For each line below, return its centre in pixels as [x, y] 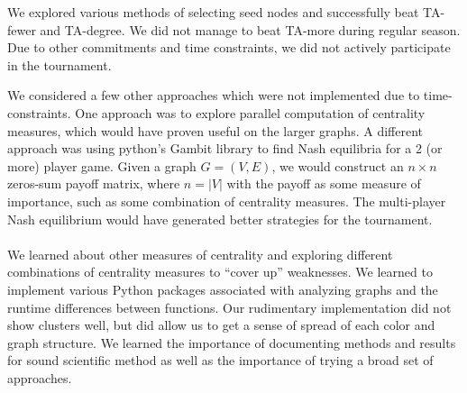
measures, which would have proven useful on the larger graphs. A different [215, 130]
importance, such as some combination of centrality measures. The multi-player [227, 201]
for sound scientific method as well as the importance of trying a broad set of [220, 360]
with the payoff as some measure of [324, 183]
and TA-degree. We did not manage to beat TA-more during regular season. [250, 29]
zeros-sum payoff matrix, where [94, 183]
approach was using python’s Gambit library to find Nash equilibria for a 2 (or [225, 148]
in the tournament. [60, 64]
